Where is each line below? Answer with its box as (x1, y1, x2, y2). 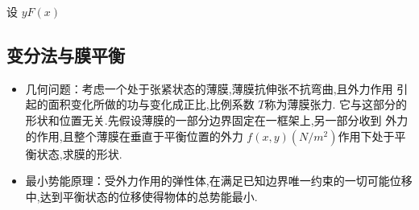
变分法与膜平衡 (6, 42, 125, 67)
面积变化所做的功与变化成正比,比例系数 (48, 96, 255, 113)
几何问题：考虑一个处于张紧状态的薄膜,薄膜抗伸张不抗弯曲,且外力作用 (25, 80, 393, 97)
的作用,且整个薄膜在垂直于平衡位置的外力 (25, 127, 243, 144)
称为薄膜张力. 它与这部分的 (264, 96, 408, 113)
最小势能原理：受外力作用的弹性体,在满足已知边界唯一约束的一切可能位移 (25, 172, 413, 189)
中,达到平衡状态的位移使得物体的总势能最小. (25, 187, 258, 204)
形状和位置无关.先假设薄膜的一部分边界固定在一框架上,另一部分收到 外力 (25, 111, 409, 128)
